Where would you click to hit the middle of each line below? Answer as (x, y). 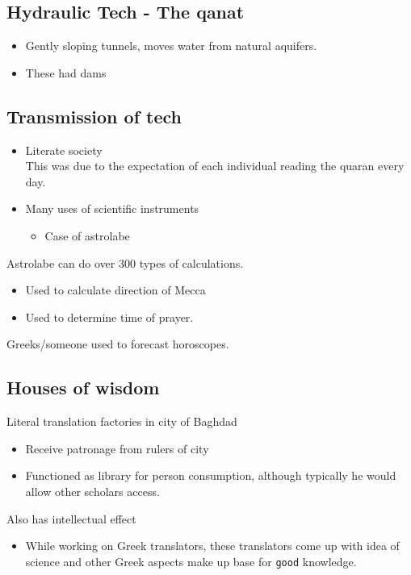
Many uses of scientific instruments (112, 208)
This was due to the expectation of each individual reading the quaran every (215, 166)
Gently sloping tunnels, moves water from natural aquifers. (171, 46)
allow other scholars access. (92, 491)
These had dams (66, 72)
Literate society (64, 150)
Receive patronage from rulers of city (117, 448)
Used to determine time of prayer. (109, 317)
